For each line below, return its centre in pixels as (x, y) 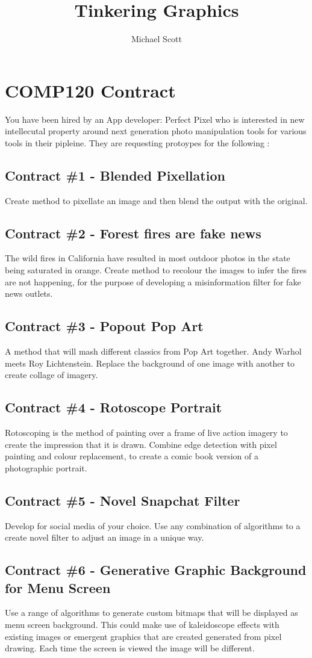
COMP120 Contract (90, 90)
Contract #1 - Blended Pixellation (115, 175)
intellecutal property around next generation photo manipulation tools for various (156, 131)
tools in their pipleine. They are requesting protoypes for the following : (137, 142)
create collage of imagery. (51, 375)
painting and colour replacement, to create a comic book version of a (132, 456)
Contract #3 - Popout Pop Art (104, 326)
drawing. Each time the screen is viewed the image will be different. (130, 648)
